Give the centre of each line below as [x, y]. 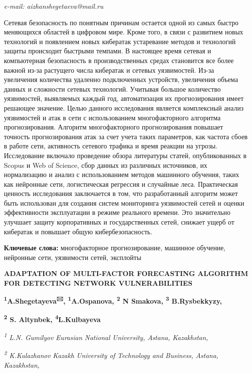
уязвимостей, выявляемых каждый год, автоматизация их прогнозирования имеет [124, 98]
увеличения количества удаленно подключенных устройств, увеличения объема [121, 79]
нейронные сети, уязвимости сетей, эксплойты [73, 257]
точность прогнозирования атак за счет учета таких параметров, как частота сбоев [126, 136]
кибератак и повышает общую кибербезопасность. [78, 231]
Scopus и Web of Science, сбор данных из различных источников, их [106, 165]
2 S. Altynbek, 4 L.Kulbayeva [52, 318]
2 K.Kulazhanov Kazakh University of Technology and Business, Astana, [111, 355]
